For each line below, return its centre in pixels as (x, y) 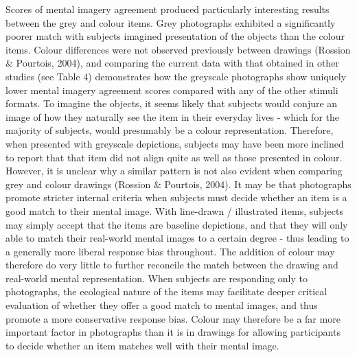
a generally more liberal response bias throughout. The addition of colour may (170, 251)
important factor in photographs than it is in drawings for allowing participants (173, 332)
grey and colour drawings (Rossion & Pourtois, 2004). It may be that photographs (178, 184)
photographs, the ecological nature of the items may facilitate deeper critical (166, 291)
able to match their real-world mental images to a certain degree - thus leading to (177, 238)
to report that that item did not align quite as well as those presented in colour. (174, 157)
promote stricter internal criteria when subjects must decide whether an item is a (176, 197)
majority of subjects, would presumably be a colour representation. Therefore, (170, 130)
